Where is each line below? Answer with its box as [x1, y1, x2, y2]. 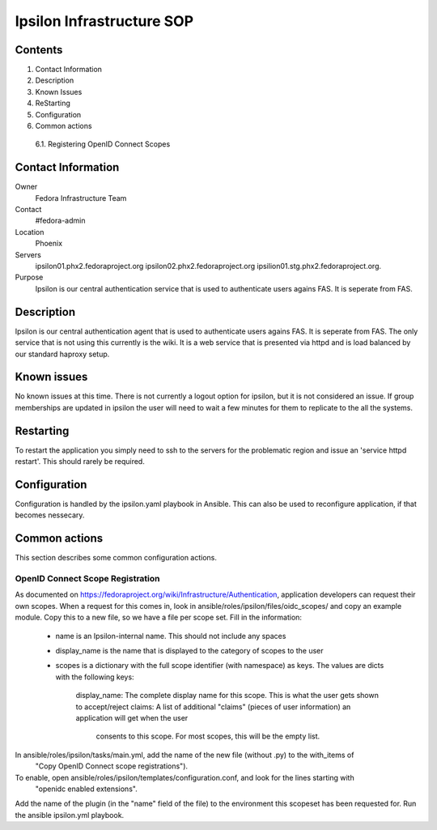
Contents [15, 43, 63, 57]
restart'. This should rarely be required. [15, 457, 145, 466]
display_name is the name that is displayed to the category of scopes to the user [55, 646, 324, 656]
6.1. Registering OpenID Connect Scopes [35, 139, 171, 149]
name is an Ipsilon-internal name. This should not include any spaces [55, 631, 286, 641]
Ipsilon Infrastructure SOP [15, 12, 194, 30]
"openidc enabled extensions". [35, 784, 138, 794]
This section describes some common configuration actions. [15, 553, 218, 563]
